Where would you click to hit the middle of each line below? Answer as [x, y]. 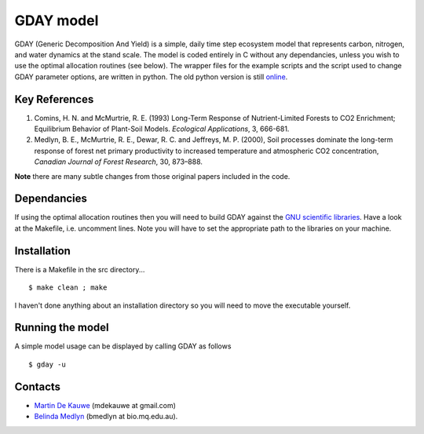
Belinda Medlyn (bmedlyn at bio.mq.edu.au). [106, 417]
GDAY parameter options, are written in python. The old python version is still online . [151, 77]
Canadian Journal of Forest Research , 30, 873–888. [119, 162]
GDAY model [57, 20]
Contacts [38, 387]
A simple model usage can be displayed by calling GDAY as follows [123, 346]
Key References [54, 99]
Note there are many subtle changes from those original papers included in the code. [152, 176]
